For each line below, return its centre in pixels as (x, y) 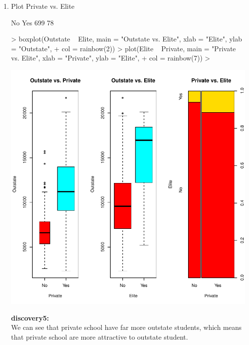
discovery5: (30, 317)
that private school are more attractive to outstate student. (99, 336)
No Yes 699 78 (32, 22)
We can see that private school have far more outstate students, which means (126, 327)
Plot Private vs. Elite (43, 6)
